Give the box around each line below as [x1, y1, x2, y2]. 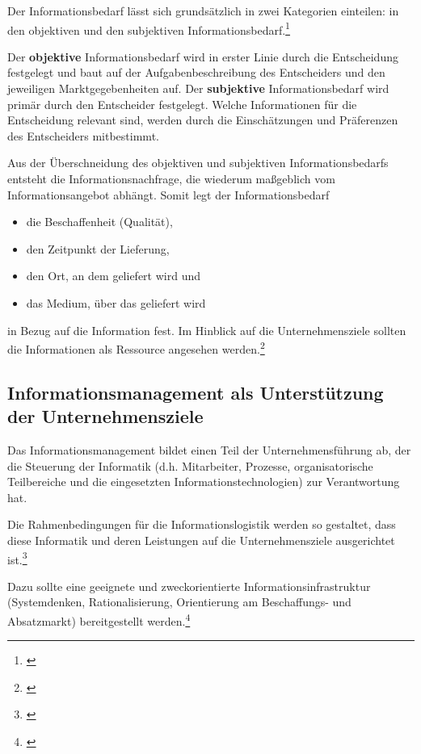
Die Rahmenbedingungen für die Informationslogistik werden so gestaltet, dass [7, 516, 396, 533]
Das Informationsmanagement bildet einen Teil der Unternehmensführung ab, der [7, 442, 411, 458]
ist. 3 [7, 548, 27, 568]
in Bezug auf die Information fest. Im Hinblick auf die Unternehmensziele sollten [7, 321, 406, 338]
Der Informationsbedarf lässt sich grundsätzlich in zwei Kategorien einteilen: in [7, 2, 399, 19]
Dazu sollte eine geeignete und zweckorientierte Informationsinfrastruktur [7, 577, 371, 594]
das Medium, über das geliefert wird [26, 294, 206, 311]
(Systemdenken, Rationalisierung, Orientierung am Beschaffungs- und [7, 593, 352, 610]
